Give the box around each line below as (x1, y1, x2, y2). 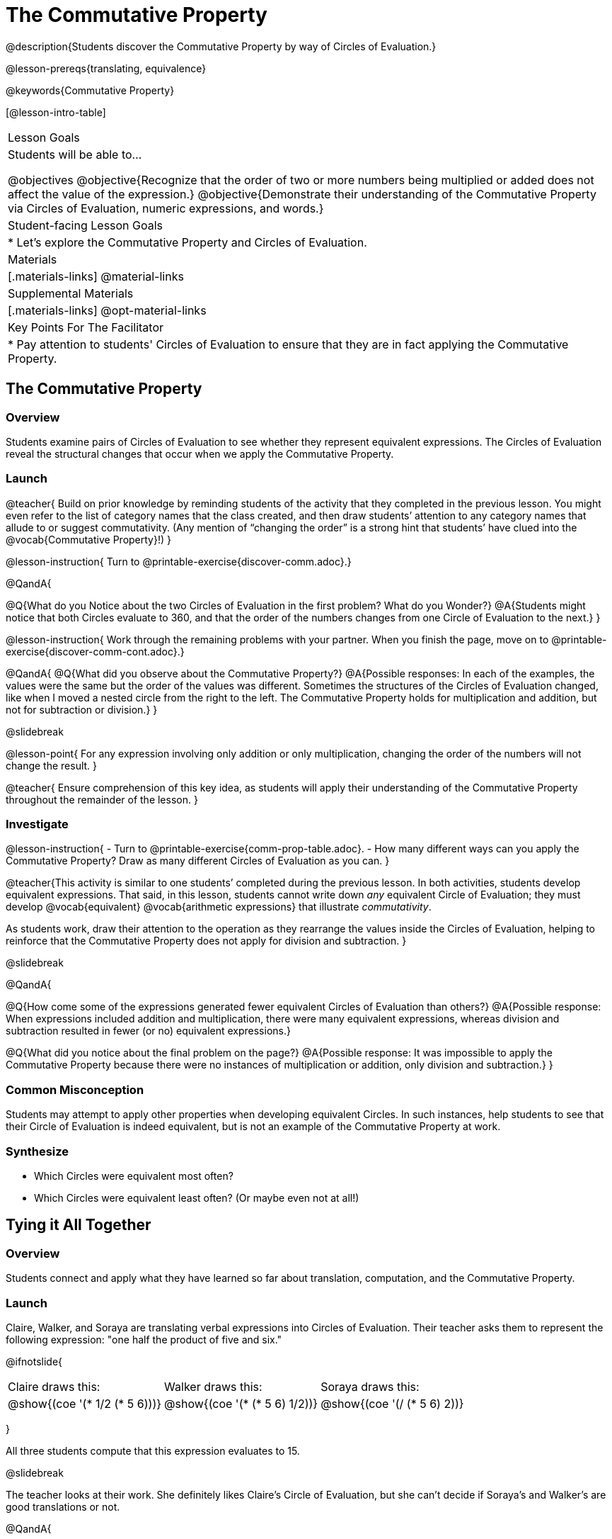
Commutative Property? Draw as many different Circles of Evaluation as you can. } (6, 855, 390, 867)
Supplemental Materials (8, 286, 134, 300)
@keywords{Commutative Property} (6, 84, 175, 96)
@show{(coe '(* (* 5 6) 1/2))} (164, 1396, 318, 1411)
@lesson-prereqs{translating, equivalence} (6, 62, 207, 74)
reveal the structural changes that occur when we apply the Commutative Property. (6, 447, 394, 460)
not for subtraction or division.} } (6, 703, 158, 716)
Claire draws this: (8, 1379, 100, 1394)
